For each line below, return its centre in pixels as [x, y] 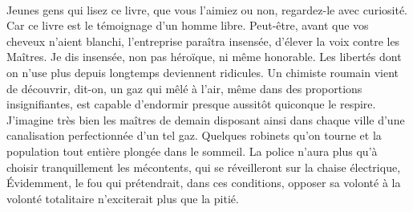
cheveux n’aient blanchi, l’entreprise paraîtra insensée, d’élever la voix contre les [203, 41]
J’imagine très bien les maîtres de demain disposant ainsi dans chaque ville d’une [206, 119]
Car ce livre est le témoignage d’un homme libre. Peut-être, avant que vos [188, 25]
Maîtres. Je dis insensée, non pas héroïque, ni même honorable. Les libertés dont [204, 57]
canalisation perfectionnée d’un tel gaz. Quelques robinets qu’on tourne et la [194, 135]
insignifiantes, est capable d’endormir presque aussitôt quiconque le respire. [191, 104]
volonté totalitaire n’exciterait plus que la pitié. [123, 198]
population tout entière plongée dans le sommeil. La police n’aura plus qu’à [192, 151]
